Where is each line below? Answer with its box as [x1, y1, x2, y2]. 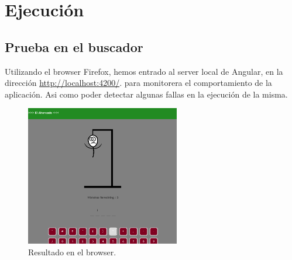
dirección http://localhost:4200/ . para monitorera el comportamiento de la [5, 77, 272, 89]
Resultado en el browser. [28, 245, 116, 258]
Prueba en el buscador [5, 37, 143, 56]
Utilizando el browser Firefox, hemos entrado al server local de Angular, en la [5, 65, 283, 77]
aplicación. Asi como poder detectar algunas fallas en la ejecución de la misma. [5, 88, 288, 100]
